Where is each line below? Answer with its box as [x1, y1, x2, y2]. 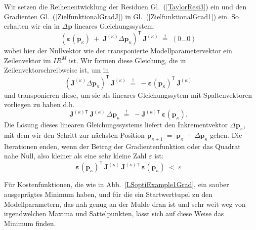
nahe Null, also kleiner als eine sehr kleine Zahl [4, 151, 147, 161]
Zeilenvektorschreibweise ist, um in [4, 65, 109, 75]
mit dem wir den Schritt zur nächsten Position [4, 129, 145, 140]
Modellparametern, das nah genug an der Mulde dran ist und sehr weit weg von [4, 198, 246, 209]
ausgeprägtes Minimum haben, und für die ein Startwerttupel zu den [4, 189, 213, 199]
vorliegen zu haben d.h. [4, 99, 75, 110]
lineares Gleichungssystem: [74, 21, 155, 31]
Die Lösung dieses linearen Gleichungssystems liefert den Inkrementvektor [4, 119, 228, 130]
